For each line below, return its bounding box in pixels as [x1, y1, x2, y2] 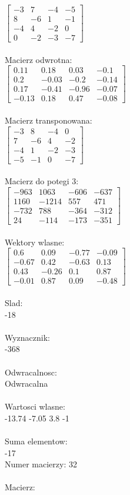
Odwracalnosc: [5, 366, 57, 378]
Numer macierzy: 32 [5, 458, 77, 470]
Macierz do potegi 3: [5, 175, 79, 187]
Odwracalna [5, 377, 48, 390]
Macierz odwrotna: [5, 53, 72, 65]
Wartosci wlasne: [5, 400, 65, 413]
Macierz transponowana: [5, 114, 92, 127]
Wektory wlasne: [5, 235, 65, 248]
